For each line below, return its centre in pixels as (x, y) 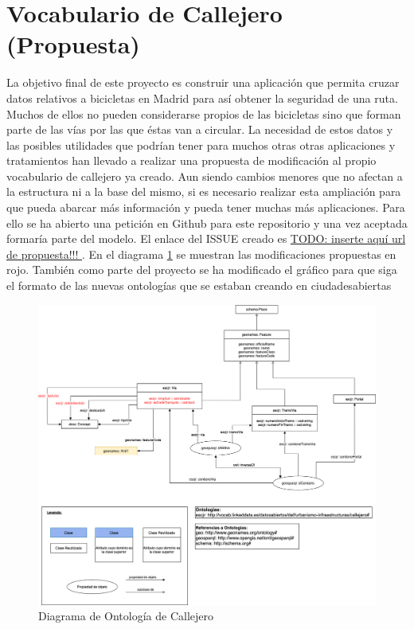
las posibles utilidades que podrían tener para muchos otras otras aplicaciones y (201, 145)
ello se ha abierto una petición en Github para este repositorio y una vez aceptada (207, 223)
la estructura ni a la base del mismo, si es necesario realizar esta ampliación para (204, 191)
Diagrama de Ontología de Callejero (126, 616)
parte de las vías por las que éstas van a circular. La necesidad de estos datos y (200, 129)
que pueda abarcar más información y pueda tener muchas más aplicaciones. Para (206, 207)
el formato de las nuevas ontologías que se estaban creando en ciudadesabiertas (199, 285)
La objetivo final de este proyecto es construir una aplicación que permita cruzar (203, 82)
